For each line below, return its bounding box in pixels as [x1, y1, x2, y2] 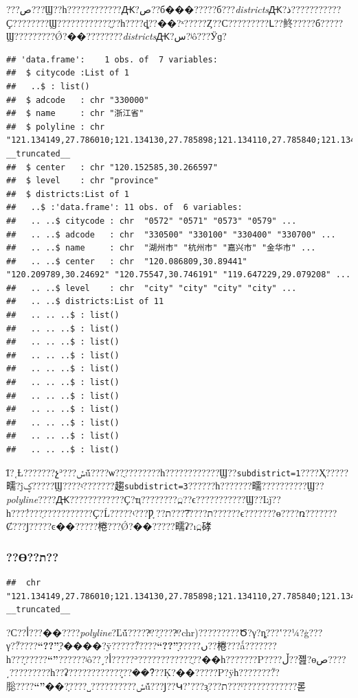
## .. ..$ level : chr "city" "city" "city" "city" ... [6, 283, 297, 293]
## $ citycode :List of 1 [6, 68, 129, 78]
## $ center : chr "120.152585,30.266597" [6, 162, 218, 172]
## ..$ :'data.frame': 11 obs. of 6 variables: [6, 202, 243, 213]
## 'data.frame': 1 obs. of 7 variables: [6, 54, 218, 65]
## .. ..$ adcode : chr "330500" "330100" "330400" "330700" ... [6, 229, 336, 240]
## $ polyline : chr [6, 121, 105, 132]
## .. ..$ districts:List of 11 [6, 296, 164, 307]
